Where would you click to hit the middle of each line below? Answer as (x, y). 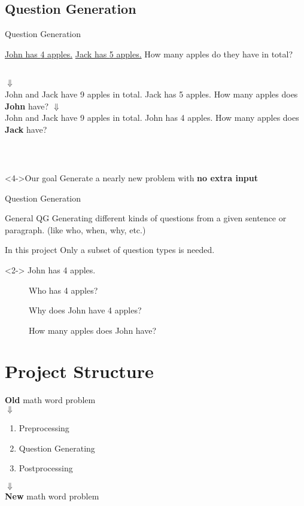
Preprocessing (44, 428)
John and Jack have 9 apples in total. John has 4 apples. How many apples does (152, 118)
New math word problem (52, 496)
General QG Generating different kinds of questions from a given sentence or (146, 218)
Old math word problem (50, 400)
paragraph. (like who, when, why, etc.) (75, 229)
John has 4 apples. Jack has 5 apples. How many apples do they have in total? (149, 54)
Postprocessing (46, 468)
